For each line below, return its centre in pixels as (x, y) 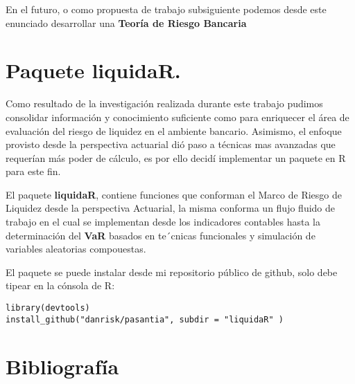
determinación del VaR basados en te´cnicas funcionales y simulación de (161, 235)
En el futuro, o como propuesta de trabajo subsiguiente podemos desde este (166, 9)
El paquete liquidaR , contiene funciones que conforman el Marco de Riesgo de (174, 194)
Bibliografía (62, 366)
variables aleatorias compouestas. (76, 249)
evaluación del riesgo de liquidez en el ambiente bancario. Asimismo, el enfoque (174, 130)
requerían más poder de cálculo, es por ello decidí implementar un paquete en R (176, 157)
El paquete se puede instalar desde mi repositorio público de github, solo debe (172, 272)
